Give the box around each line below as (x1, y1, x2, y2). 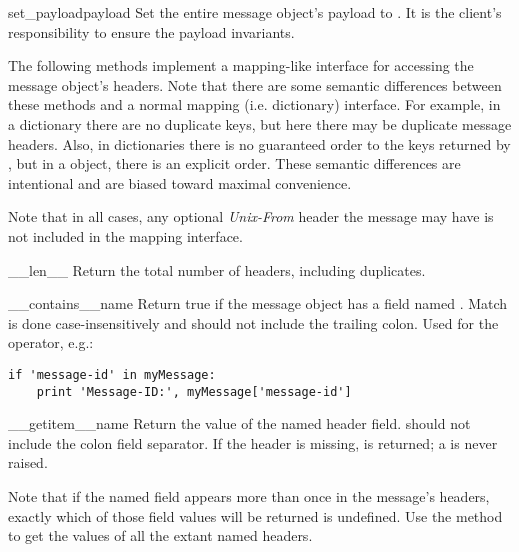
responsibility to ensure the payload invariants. (8, 21, 295, 42)
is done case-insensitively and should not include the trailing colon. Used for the (8, 312, 499, 333)
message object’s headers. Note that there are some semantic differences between (8, 74, 502, 95)
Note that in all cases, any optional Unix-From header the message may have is (8, 206, 494, 227)
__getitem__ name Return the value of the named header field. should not (8, 413, 471, 434)
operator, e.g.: (8, 332, 94, 353)
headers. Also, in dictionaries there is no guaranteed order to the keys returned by (8, 133, 511, 154)
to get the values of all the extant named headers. (8, 525, 313, 546)
